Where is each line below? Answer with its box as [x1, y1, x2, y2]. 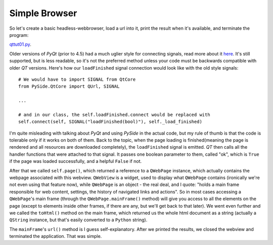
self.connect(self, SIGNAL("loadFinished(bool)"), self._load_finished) [18, 119, 202, 125]
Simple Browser [9, 8, 77, 19]
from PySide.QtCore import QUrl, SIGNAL [18, 84, 120, 89]
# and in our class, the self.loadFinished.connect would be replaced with [18, 111, 210, 117]
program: [9, 32, 29, 38]
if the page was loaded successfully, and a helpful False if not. [9, 158, 142, 164]
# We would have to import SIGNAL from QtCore [18, 76, 136, 82]
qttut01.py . [9, 41, 31, 47]
